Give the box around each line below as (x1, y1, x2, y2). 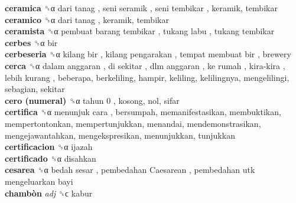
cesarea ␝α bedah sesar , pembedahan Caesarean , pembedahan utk (5, 163, 255, 176)
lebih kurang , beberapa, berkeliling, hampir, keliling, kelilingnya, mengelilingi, (5, 71, 290, 83)
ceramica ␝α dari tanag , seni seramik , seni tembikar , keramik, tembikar (5, 2, 278, 14)
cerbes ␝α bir (5, 36, 58, 48)
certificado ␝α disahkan (5, 152, 96, 164)
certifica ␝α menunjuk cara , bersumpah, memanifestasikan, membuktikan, (5, 106, 281, 118)
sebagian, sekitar (5, 83, 65, 95)
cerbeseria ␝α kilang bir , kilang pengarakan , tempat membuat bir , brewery (5, 48, 291, 60)
